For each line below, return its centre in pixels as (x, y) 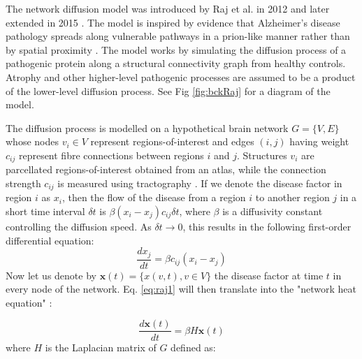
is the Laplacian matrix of (101, 347)
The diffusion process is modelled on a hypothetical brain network (147, 127)
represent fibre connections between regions (111, 155)
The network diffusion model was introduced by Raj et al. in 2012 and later (168, 8)
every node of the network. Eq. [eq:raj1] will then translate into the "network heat (181, 289)
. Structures (262, 155)
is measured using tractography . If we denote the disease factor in (200, 183)
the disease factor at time (269, 275)
